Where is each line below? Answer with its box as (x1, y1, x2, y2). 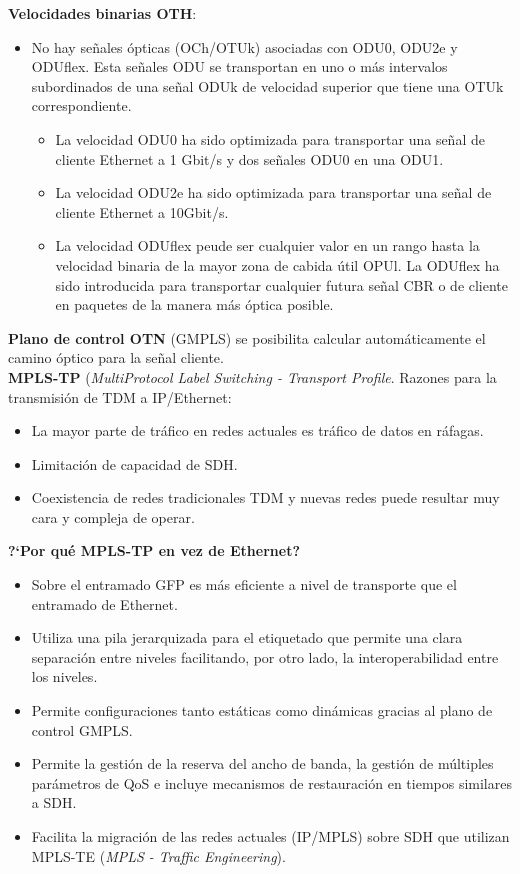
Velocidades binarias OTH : (8, 3, 197, 23)
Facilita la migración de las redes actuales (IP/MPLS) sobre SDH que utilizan (31, 826, 510, 846)
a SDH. (31, 792, 77, 813)
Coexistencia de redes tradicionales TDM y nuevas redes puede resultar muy (31, 487, 500, 508)
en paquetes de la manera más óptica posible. (55, 294, 334, 315)
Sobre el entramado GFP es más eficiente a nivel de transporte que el (31, 574, 457, 595)
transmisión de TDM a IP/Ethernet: (8, 386, 232, 407)
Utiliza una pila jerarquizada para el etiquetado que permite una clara (31, 627, 463, 648)
